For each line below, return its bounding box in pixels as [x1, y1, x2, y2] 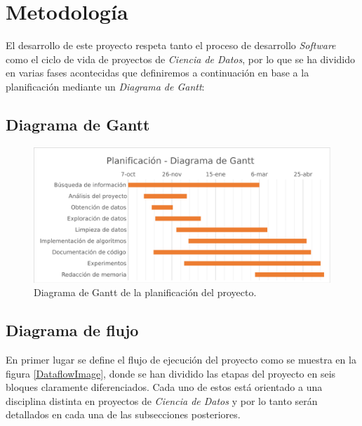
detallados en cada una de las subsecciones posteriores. [6, 407, 241, 422]
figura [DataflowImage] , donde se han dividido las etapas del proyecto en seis [6, 366, 336, 380]
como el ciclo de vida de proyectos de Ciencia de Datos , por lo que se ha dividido [6, 51, 355, 66]
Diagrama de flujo [6, 319, 139, 341]
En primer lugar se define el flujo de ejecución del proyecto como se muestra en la [6, 352, 356, 367]
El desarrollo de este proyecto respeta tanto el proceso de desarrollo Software [6, 38, 336, 53]
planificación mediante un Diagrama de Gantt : [6, 79, 205, 93]
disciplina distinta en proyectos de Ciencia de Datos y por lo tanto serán [6, 393, 318, 408]
